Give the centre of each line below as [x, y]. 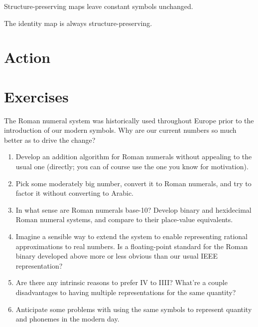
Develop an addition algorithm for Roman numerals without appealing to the [134, 157]
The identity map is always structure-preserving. [78, 23]
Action [27, 57]
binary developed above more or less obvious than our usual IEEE [117, 256]
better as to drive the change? [50, 140]
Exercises [36, 96]
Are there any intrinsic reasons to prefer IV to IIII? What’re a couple [122, 282]
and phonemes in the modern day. [67, 319]
